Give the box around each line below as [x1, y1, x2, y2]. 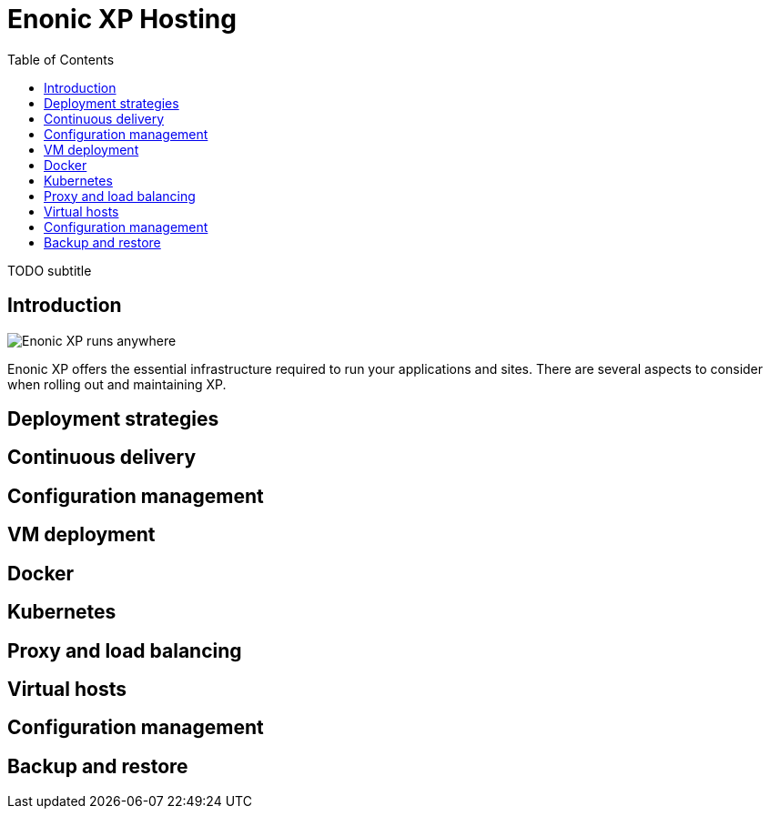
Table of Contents [7, 51, 115, 67]
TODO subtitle [7, 262, 92, 278]
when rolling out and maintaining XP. [7, 376, 227, 392]
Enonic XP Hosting [7, 4, 237, 35]
